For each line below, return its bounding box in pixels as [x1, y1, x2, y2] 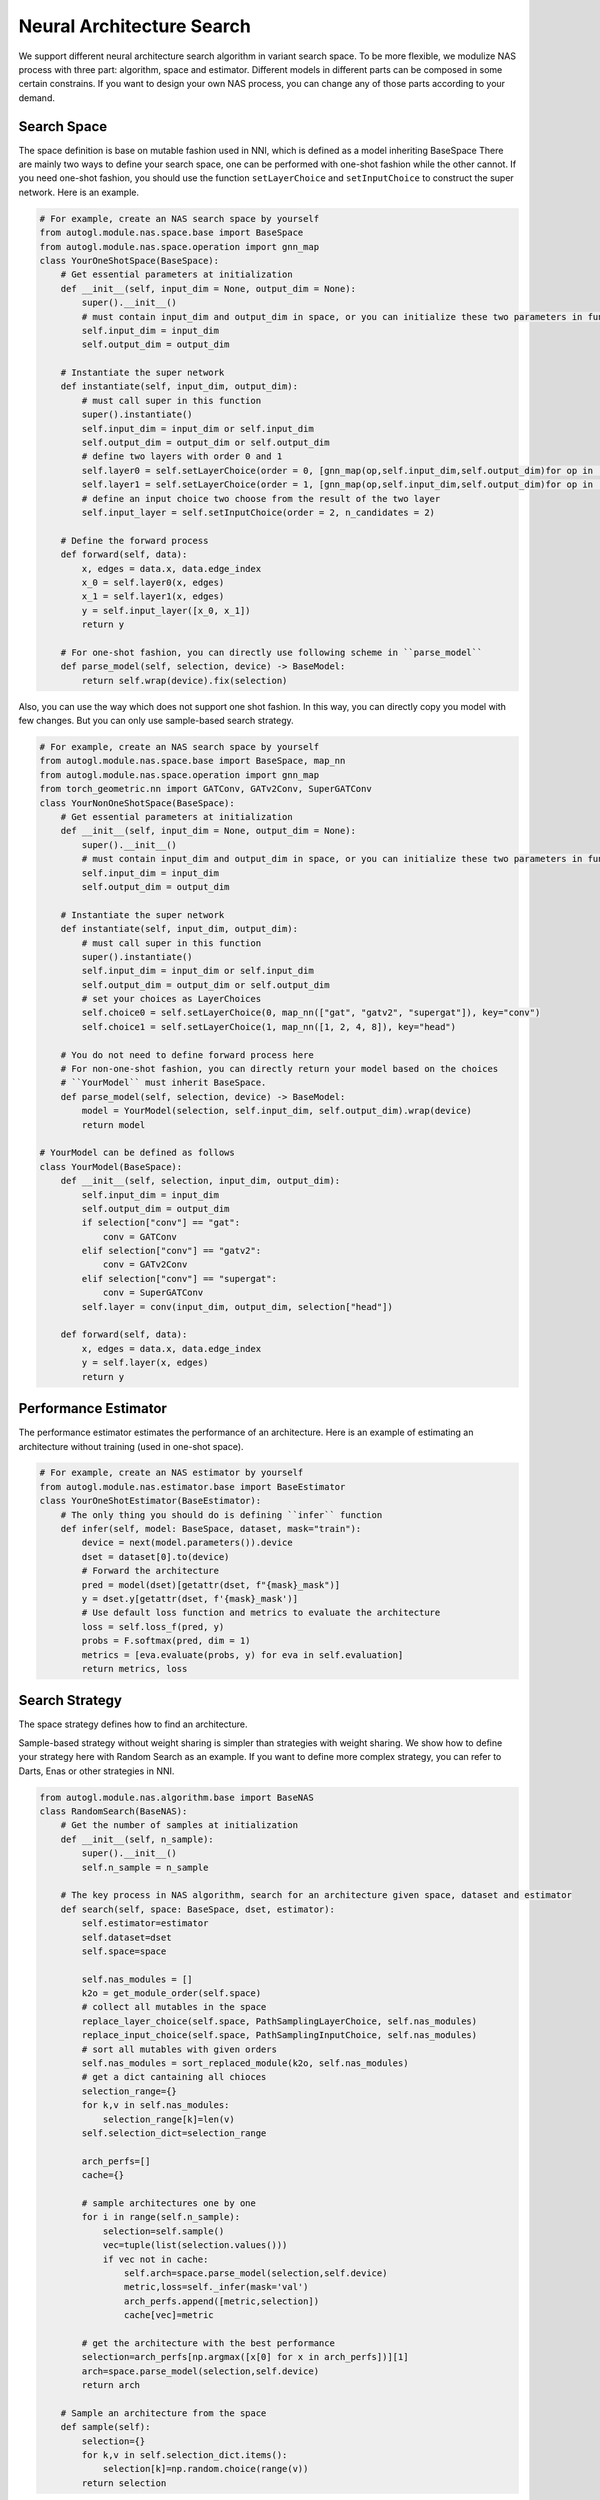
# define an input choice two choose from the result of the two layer [81, 493, 441, 504]
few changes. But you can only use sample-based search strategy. [18, 715, 294, 727]
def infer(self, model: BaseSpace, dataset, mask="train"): [60, 1523, 362, 1535]
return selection [81, 2477, 167, 2489]
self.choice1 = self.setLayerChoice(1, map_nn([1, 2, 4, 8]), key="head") [81, 1021, 457, 1032]
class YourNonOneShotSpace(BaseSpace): [39, 797, 235, 809]
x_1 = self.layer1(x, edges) [81, 591, 225, 602]
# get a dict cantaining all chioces [81, 2071, 267, 2083]
